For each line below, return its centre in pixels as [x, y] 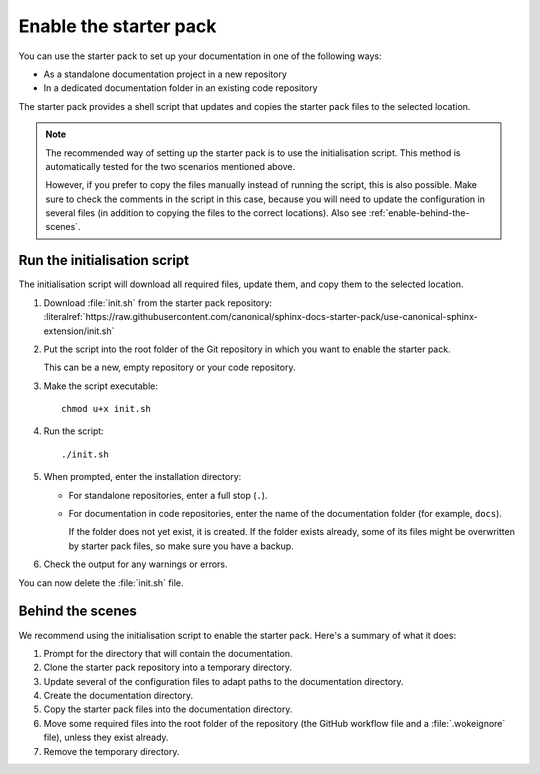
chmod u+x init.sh [106, 409]
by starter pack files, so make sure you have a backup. [181, 546]
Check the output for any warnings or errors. [136, 564]
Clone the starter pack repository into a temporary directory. [168, 667]
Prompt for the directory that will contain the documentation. [168, 653]
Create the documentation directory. [118, 696]
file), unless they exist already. [106, 737]
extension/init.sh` [79, 331]
